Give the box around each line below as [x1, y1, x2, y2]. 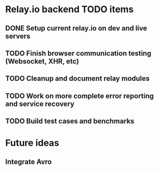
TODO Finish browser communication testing [5, 49, 151, 58]
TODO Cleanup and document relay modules [5, 74, 150, 83]
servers [5, 32, 31, 40]
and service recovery [5, 99, 75, 108]
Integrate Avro [5, 157, 52, 166]
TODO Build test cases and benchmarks [5, 117, 135, 126]
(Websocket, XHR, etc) [5, 57, 79, 66]
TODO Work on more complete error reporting [5, 92, 154, 100]
